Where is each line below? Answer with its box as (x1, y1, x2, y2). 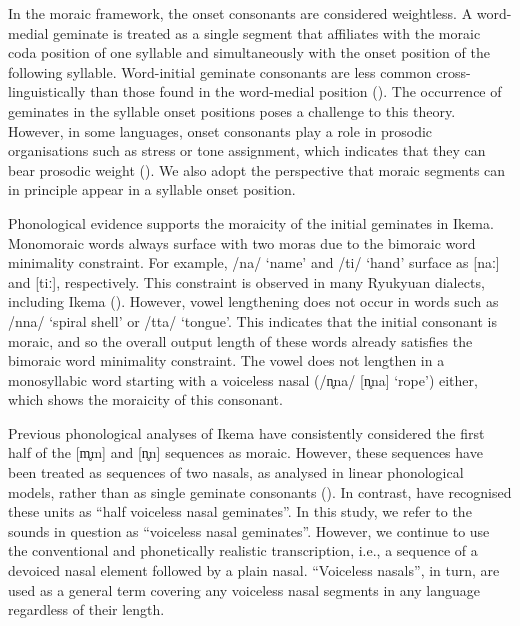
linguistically (8, 81, 86, 102)
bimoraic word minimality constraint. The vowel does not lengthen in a (8, 350, 445, 371)
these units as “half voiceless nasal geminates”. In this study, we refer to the (8, 501, 472, 522)
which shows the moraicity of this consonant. (8, 389, 283, 410)
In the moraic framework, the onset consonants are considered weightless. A (8, 3, 473, 23)
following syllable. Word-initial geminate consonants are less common (8, 61, 432, 82)
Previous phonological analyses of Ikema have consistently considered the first (8, 422, 485, 443)
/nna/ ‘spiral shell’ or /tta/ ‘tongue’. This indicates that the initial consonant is (8, 310, 498, 331)
